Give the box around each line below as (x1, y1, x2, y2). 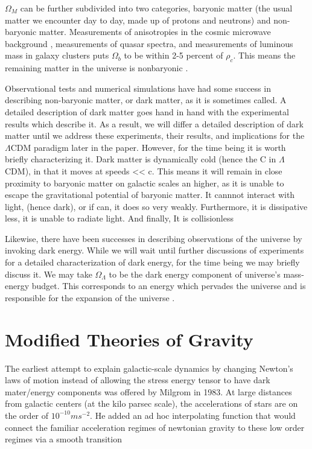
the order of (5, 409, 49, 421)
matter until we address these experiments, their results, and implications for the (5, 129, 305, 142)
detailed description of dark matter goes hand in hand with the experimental (5, 105, 289, 118)
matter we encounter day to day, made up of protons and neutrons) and (5, 13, 271, 26)
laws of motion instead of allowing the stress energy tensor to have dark (5, 374, 270, 386)
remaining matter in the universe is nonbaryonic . (5, 62, 188, 74)
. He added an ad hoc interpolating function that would (90, 409, 296, 421)
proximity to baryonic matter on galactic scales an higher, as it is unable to (5, 176, 284, 189)
